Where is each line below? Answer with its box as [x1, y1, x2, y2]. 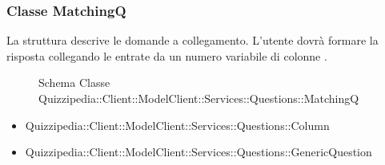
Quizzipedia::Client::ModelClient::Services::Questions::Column [25, 116, 330, 133]
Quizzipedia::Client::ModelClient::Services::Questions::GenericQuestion [25, 143, 372, 160]
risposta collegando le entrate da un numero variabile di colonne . [6, 47, 327, 64]
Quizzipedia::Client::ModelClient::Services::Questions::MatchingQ [38, 90, 359, 106]
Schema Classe [38, 74, 110, 91]
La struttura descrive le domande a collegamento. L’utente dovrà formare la [6, 32, 379, 49]
